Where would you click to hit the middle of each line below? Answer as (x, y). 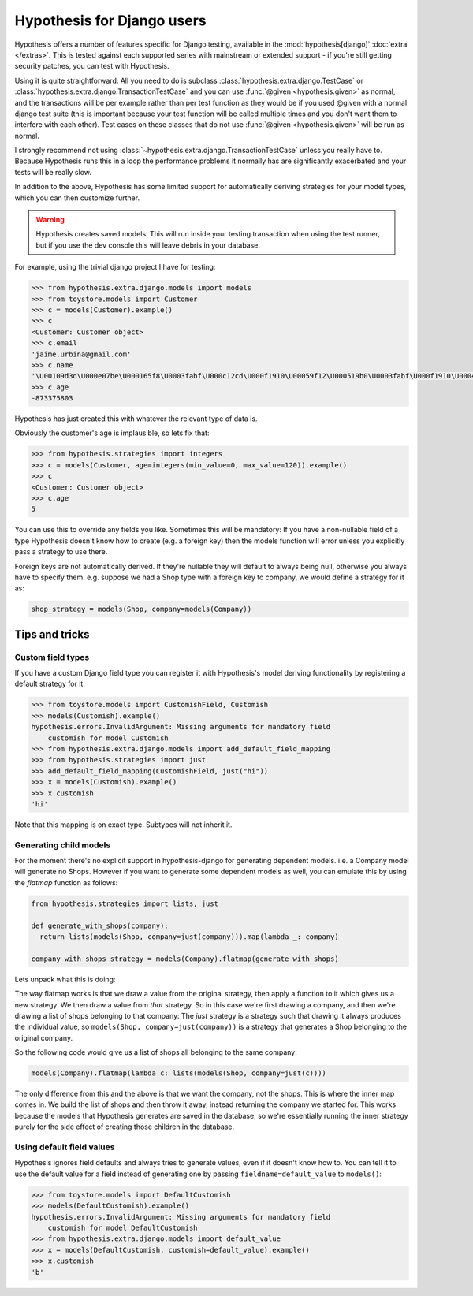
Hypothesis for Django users (110, 20)
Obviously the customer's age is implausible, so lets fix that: (112, 433)
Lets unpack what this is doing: (65, 979)
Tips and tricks (52, 634)
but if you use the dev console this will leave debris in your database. (148, 245)
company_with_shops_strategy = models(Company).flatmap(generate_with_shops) (185, 959)
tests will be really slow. (53, 172)
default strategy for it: (50, 684)
